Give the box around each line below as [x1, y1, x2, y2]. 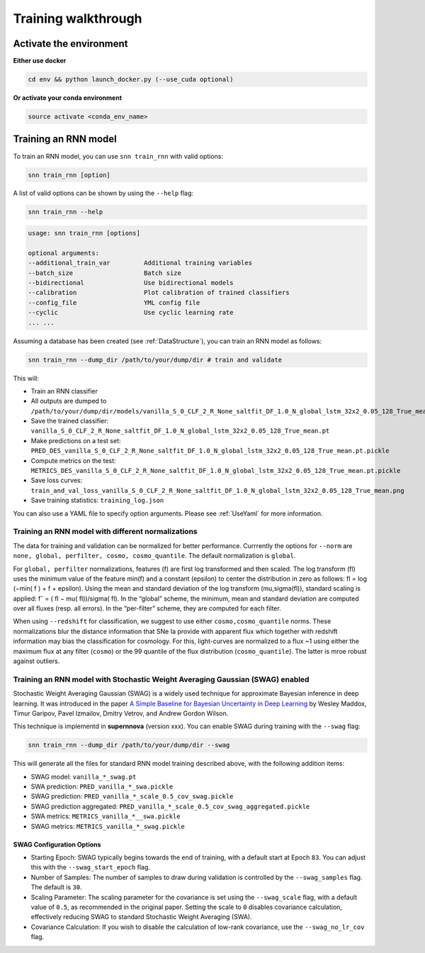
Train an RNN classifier [30, 386, 98, 395]
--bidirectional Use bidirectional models [28, 279, 234, 286]
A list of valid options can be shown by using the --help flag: [13, 189, 194, 198]
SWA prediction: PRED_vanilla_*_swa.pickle [30, 782, 174, 791]
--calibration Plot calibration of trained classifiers [28, 289, 290, 297]
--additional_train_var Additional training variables [28, 259, 253, 267]
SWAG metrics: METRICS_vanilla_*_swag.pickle [30, 822, 186, 830]
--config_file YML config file [28, 299, 200, 306]
